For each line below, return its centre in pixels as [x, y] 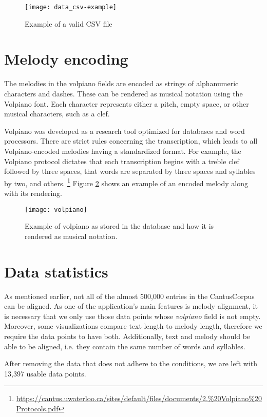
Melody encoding [66, 59]
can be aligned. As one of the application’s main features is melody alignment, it [131, 306]
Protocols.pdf [37, 408]
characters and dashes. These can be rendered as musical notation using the [123, 93]
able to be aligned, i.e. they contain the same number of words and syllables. [125, 346]
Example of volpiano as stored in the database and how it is [119, 226]
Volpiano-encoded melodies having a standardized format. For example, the [123, 151]
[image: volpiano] [56, 210]
